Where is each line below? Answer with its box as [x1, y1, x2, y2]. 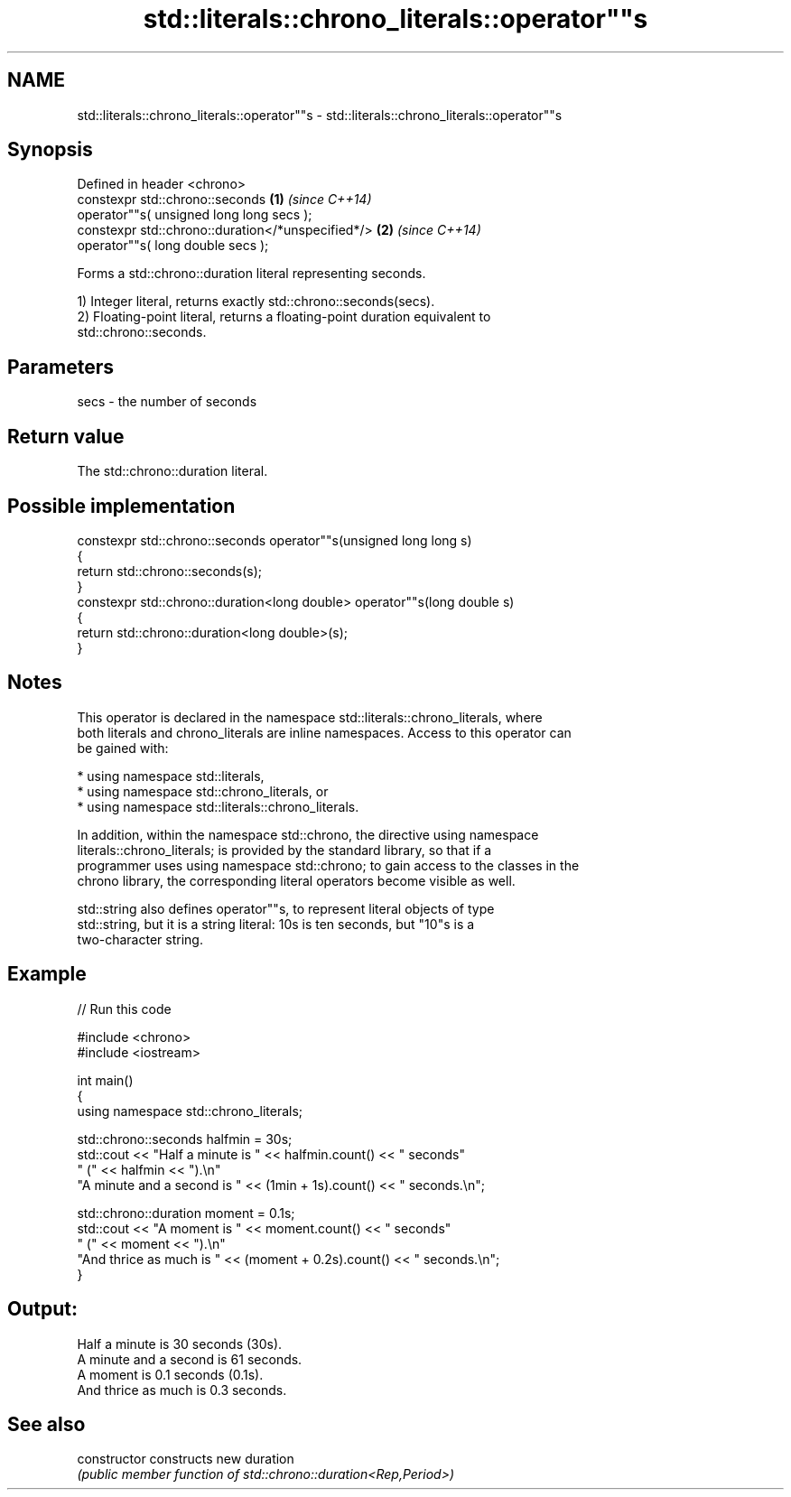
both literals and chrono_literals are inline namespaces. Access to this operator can [77, 724, 572, 740]
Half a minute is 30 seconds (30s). [77, 1335, 283, 1352]
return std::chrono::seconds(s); [77, 563, 263, 579]
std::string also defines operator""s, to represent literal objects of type [77, 900, 495, 916]
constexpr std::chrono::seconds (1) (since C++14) [77, 191, 372, 208]
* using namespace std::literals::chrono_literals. [77, 798, 359, 814]
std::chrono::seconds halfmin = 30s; [77, 1130, 293, 1147]
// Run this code [77, 1000, 172, 1017]
